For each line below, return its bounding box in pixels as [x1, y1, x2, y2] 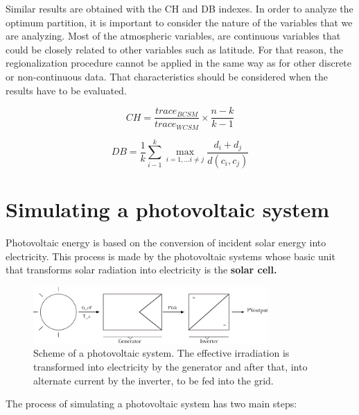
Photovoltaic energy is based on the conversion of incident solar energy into [6, 235, 326, 250]
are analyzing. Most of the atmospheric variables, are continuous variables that [6, 28, 341, 43]
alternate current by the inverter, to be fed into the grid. [33, 373, 274, 387]
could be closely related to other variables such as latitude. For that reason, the [6, 42, 343, 56]
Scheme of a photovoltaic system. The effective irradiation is [33, 346, 290, 360]
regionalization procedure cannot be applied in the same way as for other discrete [6, 56, 352, 70]
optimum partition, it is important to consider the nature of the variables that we [6, 15, 353, 29]
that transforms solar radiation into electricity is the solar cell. [6, 262, 277, 277]
